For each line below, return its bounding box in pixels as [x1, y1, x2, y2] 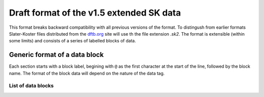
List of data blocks [9, 82, 54, 89]
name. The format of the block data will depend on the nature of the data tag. [9, 70, 165, 76]
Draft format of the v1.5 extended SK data [9, 7, 181, 18]
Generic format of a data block [9, 51, 104, 59]
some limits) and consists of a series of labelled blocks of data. [9, 38, 136, 44]
